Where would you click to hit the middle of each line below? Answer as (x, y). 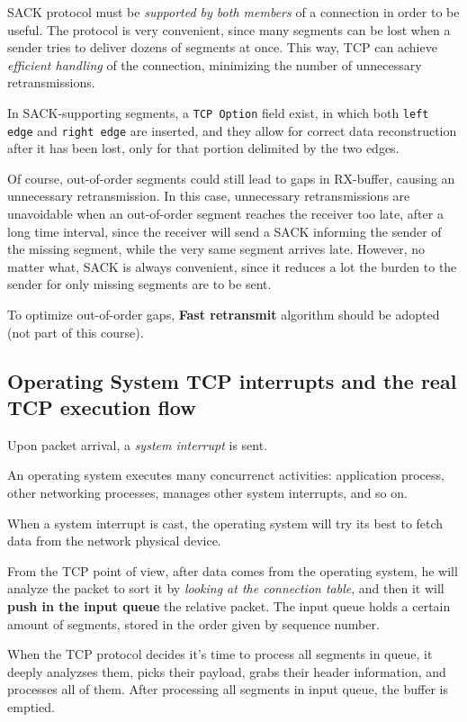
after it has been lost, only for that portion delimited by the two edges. (203, 148)
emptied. (31, 706)
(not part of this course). (76, 332)
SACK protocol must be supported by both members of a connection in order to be (233, 12)
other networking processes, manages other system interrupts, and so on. (207, 492)
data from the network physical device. (114, 541)
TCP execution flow (102, 407)
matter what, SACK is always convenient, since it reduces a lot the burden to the (232, 266)
